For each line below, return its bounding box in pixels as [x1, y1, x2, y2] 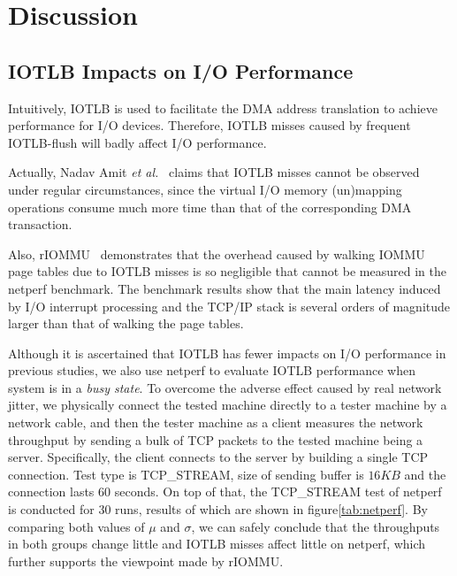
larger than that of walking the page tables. [8, 314, 244, 333]
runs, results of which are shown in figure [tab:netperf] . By [115, 500, 428, 518]
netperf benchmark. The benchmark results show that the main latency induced [8, 279, 441, 297]
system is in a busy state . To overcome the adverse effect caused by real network [8, 378, 442, 396]
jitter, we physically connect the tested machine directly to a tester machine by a [8, 396, 447, 414]
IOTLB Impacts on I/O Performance [8, 57, 354, 84]
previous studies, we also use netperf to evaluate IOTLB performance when [8, 361, 415, 380]
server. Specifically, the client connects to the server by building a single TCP [8, 448, 429, 466]
